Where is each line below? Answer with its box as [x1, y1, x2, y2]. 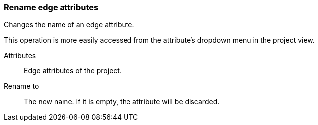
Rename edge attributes [4, 2, 99, 12]
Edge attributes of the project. [24, 66, 122, 75]
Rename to [4, 82, 39, 91]
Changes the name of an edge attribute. [4, 20, 134, 29]
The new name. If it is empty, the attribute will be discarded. [24, 97, 220, 106]
